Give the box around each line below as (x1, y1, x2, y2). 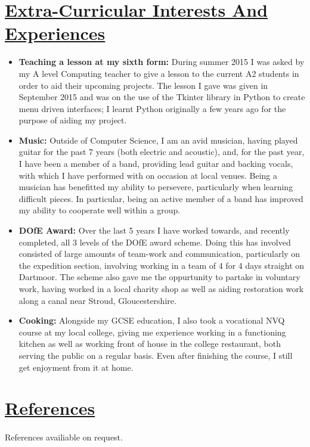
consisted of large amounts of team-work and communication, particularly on (18, 247, 300, 260)
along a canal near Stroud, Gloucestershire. (18, 294, 176, 306)
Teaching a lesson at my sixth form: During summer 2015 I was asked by (18, 55, 305, 68)
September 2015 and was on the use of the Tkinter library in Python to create (18, 91, 305, 103)
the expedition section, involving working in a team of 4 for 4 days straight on (18, 259, 305, 271)
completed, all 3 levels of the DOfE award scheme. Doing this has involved (18, 235, 291, 248)
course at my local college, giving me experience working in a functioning (18, 325, 286, 338)
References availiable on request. (5, 431, 123, 443)
